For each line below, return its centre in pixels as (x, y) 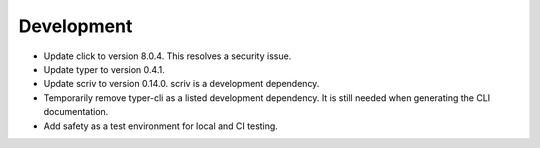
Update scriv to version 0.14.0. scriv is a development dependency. (181, 84)
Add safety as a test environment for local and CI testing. (161, 126)
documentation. (76, 112)
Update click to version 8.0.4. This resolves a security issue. (167, 56)
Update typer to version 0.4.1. (104, 69)
